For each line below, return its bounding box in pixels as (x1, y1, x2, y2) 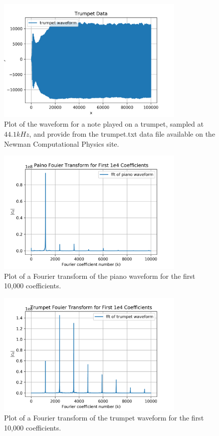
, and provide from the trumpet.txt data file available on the (29, 129, 215, 139)
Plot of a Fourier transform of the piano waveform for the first (4, 270, 195, 281)
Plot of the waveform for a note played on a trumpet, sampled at (4, 119, 204, 129)
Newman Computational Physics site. (4, 138, 119, 149)
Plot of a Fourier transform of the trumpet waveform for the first (4, 412, 204, 423)
